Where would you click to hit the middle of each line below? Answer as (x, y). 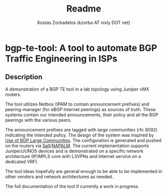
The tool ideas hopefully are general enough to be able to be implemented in (84, 171)
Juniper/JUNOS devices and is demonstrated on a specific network (74, 151)
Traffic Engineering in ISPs (61, 58)
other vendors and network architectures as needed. (59, 176)
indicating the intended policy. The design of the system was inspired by (80, 135)
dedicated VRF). (22, 161)
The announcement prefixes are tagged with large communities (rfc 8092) (82, 129)
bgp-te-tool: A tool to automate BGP (81, 48)
